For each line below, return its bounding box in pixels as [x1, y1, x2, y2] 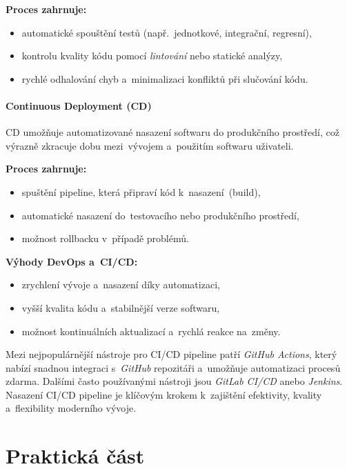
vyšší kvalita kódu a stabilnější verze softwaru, [21, 300, 220, 315]
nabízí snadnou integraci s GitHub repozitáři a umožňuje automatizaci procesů [6, 360, 341, 375]
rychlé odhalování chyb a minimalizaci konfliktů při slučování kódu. [21, 71, 308, 86]
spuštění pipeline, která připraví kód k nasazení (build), [21, 184, 261, 199]
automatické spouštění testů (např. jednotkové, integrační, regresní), [21, 25, 312, 39]
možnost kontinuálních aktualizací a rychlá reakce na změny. [21, 323, 281, 338]
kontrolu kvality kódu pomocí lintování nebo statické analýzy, [21, 48, 283, 63]
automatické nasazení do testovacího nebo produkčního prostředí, [21, 208, 299, 222]
